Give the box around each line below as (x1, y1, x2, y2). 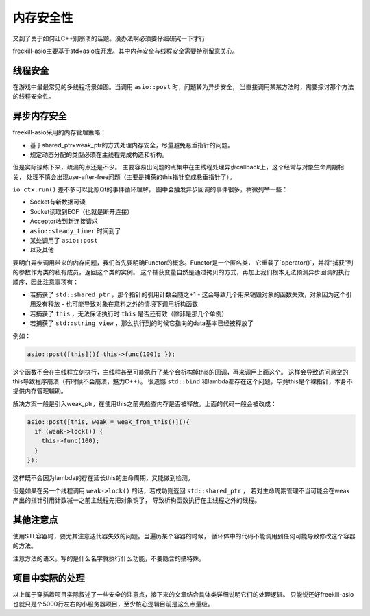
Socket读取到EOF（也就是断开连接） (29, 207, 134, 215)
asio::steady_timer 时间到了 (29, 226, 121, 235)
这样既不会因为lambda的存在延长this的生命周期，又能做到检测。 (12, 474, 195, 482)
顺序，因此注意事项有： (12, 278, 79, 286)
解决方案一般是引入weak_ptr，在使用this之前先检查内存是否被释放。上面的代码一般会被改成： (12, 399, 277, 407)
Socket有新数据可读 (29, 198, 86, 206)
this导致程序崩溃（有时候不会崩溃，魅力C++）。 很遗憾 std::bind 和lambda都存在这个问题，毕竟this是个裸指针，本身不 (12, 377, 353, 386)
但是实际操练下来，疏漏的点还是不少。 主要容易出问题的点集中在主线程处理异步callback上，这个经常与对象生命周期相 (12, 163, 344, 171)
